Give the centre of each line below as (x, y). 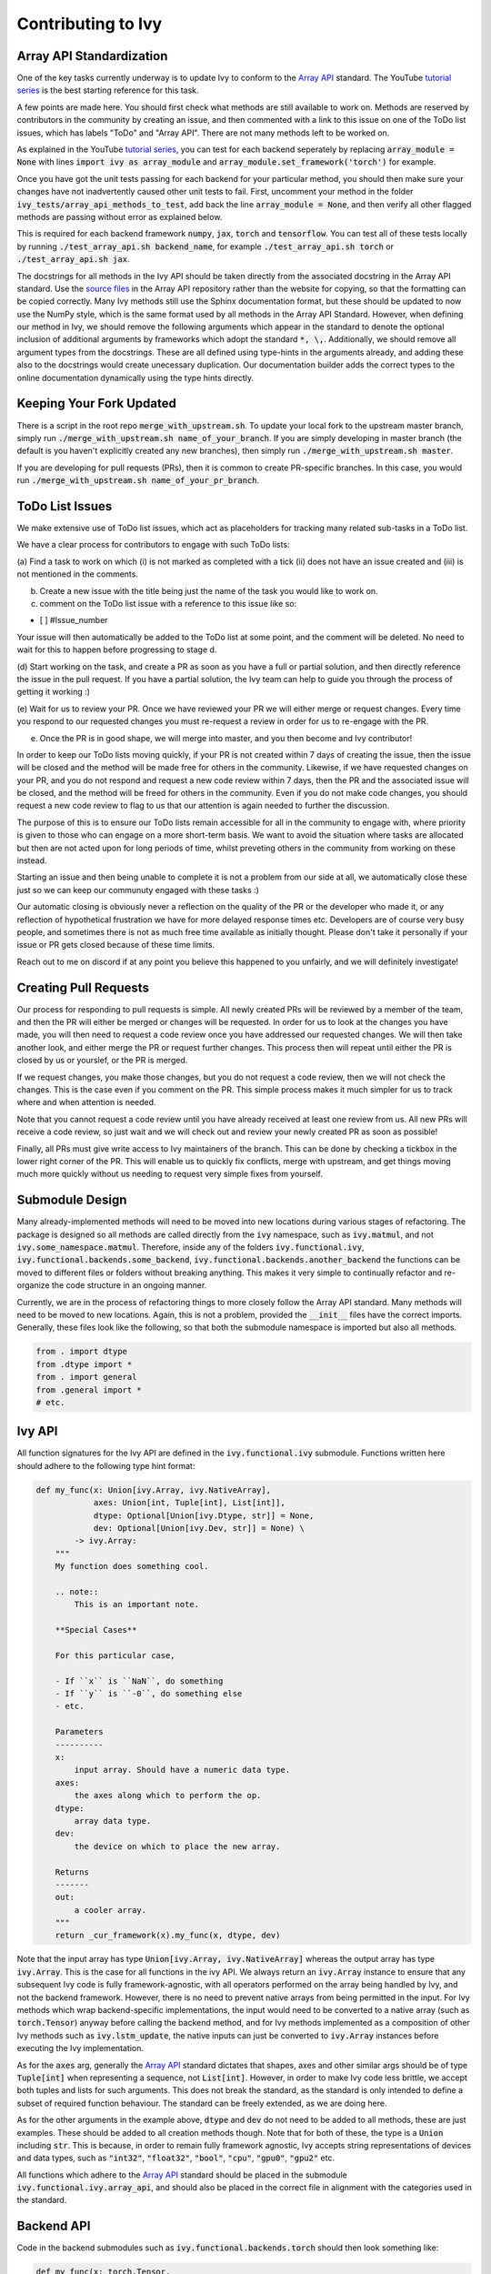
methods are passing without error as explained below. (120, 216)
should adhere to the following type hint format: (106, 1465)
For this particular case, (115, 1655)
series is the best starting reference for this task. (108, 90)
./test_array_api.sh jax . (73, 259)
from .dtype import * (84, 1364)
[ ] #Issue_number (74, 620)
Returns (72, 1872)
